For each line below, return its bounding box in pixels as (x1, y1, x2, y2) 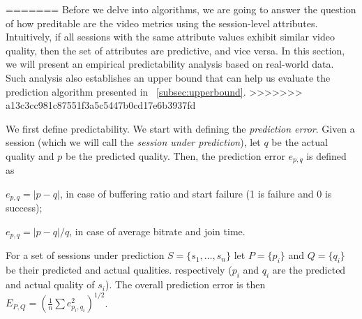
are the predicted (272, 262, 346, 277)
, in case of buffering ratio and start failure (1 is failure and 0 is (59, 186, 332, 200)
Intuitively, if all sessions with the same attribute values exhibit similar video (6, 29, 335, 44)
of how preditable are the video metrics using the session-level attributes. (6, 15, 318, 30)
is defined (306, 148, 347, 163)
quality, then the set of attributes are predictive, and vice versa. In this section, (6, 43, 345, 57)
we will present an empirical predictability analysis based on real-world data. (6, 57, 334, 71)
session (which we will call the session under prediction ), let (6, 135, 261, 149)
